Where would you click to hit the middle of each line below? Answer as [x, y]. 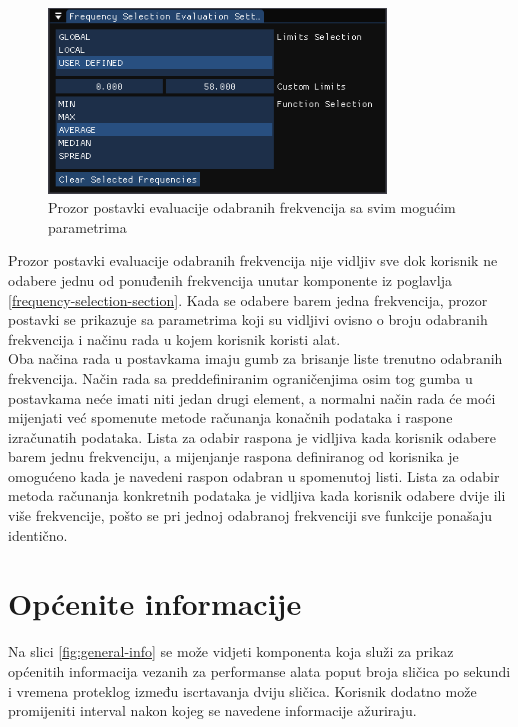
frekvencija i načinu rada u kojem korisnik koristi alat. [174, 338]
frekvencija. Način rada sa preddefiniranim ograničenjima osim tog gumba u [240, 377]
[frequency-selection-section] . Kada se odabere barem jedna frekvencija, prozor [248, 299]
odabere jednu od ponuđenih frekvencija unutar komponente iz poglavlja [230, 279]
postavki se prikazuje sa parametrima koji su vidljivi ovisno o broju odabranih [248, 319]
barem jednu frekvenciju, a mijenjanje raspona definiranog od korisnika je [233, 456]
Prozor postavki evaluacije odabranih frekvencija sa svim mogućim [252, 207]
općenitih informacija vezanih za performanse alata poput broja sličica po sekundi [259, 670]
